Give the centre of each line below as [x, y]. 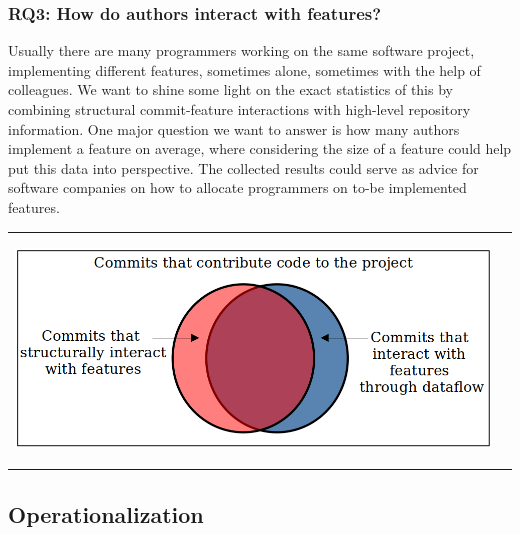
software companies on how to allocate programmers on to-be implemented [237, 187]
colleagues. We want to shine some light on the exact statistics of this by [230, 89]
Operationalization [106, 513]
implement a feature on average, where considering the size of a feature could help [260, 148]
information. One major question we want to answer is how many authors [234, 128]
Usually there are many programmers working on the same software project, [241, 50]
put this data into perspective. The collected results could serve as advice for [243, 167]
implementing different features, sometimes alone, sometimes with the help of [244, 69]
